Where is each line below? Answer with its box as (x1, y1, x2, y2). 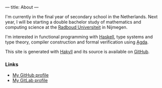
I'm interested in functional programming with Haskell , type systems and (5, 34, 153, 40)
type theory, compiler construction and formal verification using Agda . (5, 39, 149, 45)
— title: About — (5, 4, 39, 10)
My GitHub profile (12, 72, 49, 78)
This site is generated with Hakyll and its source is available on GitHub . (5, 49, 150, 54)
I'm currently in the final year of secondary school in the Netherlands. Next (5, 14, 158, 19)
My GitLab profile (12, 78, 48, 84)
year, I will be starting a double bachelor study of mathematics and (5, 19, 141, 25)
